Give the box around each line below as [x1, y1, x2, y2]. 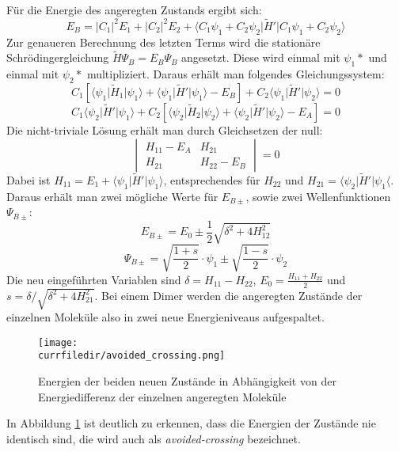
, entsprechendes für [163, 171, 260, 188]
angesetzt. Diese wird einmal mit [181, 49, 340, 66]
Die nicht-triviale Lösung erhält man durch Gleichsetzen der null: [6, 122, 323, 139]
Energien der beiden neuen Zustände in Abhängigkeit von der [38, 373, 336, 389]
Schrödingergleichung [6, 49, 109, 66]
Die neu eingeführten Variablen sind [6, 271, 181, 287]
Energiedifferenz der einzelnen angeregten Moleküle [38, 388, 287, 405]
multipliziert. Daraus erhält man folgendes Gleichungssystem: [86, 66, 385, 82]
